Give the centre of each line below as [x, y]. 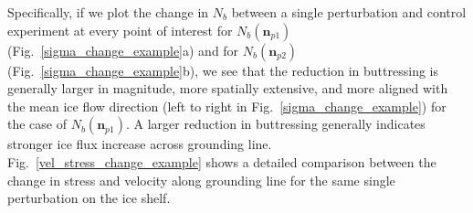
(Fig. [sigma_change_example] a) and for [123, 50]
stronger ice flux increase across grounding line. [140, 144]
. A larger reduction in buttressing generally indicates [275, 124]
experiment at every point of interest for [120, 30]
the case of [37, 124]
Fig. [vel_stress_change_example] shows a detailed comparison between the [222, 161]
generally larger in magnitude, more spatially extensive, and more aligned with [228, 88]
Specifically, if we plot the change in [108, 12]
